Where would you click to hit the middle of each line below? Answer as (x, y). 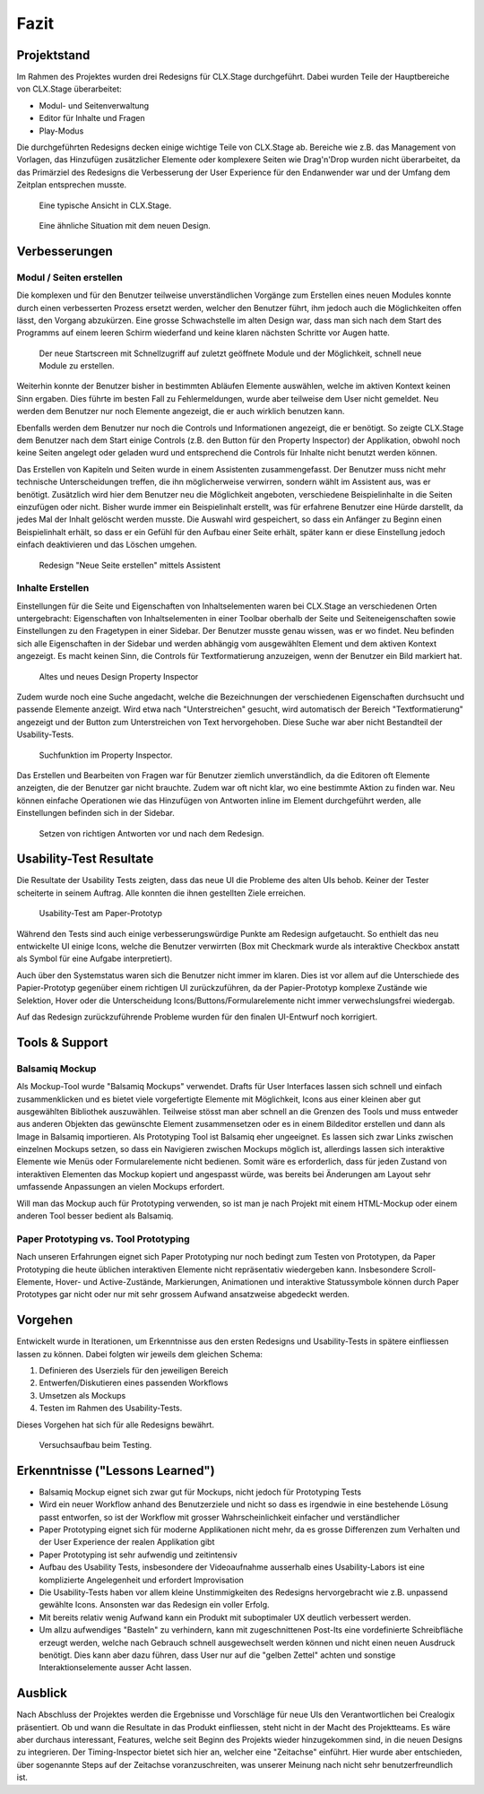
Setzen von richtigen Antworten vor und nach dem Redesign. (151, 833)
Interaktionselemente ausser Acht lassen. (115, 1668)
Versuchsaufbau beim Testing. (95, 1444)
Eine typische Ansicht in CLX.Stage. (105, 205)
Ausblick (42, 1693)
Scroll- (423, 1270)
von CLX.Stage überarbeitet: (69, 89)
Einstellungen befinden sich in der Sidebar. (95, 813)
